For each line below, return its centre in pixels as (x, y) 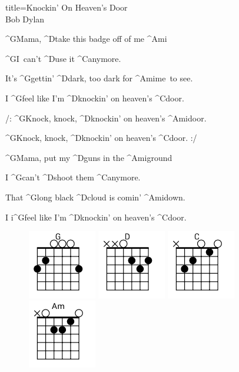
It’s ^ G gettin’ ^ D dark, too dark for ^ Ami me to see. (99, 78)
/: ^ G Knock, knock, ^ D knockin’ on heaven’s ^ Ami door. (106, 118)
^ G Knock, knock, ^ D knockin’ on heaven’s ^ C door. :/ (101, 138)
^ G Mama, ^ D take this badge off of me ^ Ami (86, 39)
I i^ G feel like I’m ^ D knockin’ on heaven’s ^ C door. (96, 217)
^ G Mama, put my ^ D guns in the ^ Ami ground (89, 157)
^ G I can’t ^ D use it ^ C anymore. (63, 58)
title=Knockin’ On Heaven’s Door (67, 7)
